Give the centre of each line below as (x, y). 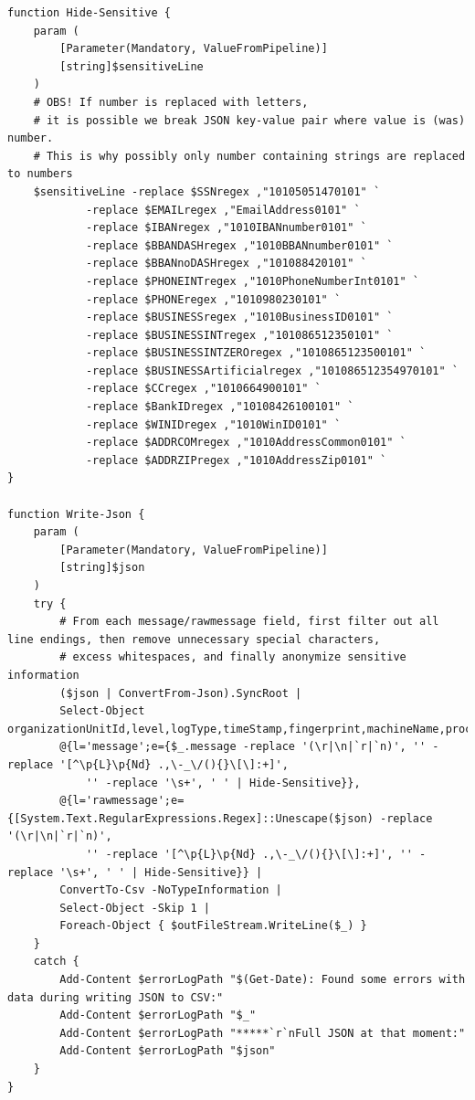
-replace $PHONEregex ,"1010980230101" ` (213, 299)
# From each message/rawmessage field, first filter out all (249, 622)
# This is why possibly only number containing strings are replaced (249, 156)
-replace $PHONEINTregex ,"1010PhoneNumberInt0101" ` (253, 281)
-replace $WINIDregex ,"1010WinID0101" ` (213, 424)
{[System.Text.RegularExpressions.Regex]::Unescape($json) (190, 818)
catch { (56, 962)
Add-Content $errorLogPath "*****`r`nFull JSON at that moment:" (263, 1033)
